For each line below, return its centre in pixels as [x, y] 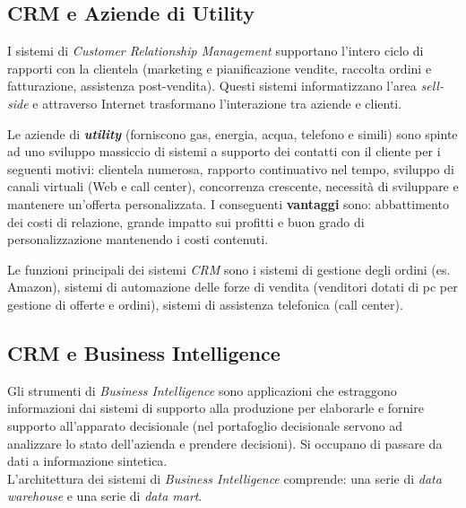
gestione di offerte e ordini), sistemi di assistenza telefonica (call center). [205, 304]
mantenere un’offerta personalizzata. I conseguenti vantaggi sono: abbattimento [228, 203]
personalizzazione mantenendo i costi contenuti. [138, 239]
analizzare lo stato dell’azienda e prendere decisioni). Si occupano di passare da [225, 443]
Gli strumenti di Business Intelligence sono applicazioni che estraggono [202, 390]
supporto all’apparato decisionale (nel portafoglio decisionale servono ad [205, 425]
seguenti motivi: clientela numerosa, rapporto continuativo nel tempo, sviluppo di [231, 168]
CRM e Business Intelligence [144, 352]
